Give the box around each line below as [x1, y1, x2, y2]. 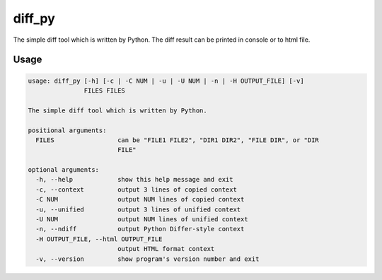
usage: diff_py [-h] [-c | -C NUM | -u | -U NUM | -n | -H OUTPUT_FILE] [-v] [28, 76, 304, 85]
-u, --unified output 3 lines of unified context [35, 205, 241, 214]
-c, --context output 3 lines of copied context [35, 185, 237, 194]
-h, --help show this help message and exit [35, 175, 233, 184]
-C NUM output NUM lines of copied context [35, 195, 245, 204]
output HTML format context [117, 245, 215, 253]
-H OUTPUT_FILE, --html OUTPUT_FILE [35, 235, 163, 243]
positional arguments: [28, 126, 107, 134]
